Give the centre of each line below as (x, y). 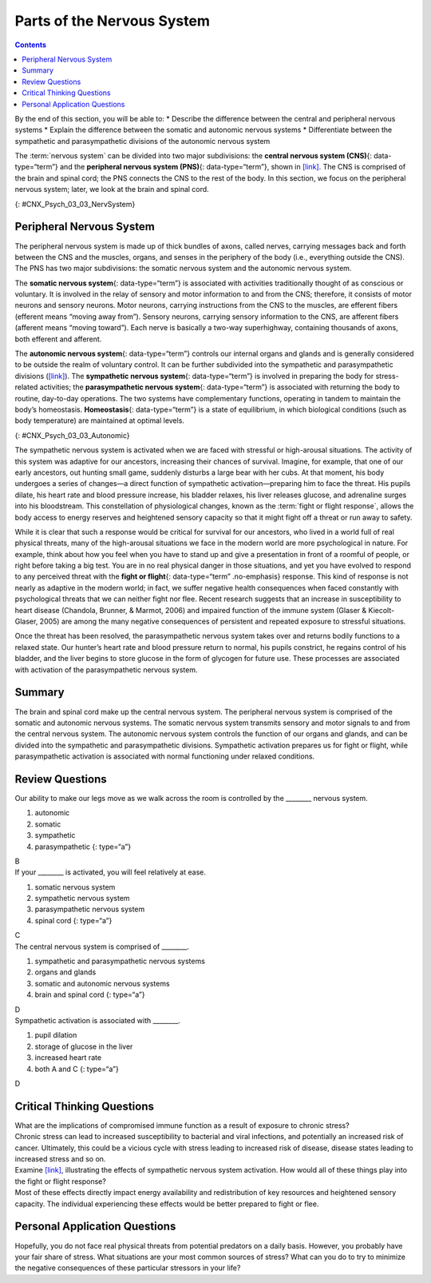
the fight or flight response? (61, 1181)
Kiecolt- (382, 610)
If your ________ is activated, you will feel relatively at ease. (111, 872)
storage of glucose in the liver (84, 1046)
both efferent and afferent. (58, 339)
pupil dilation (56, 1035)
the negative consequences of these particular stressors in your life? (128, 1268)
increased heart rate (68, 1058)
